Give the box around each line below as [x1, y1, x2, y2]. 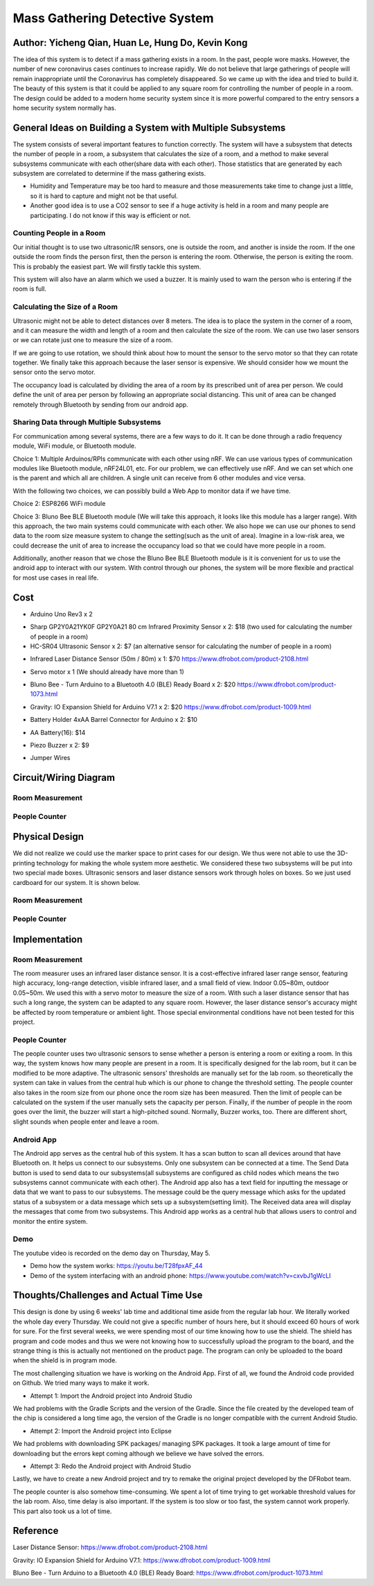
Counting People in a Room [12, 228, 106, 238]
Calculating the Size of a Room [12, 302, 118, 312]
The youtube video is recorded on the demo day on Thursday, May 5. [12, 1249, 211, 1257]
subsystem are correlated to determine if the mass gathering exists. [12, 169, 206, 178]
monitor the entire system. [12, 1217, 88, 1225]
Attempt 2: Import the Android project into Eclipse [30, 1426, 172, 1435]
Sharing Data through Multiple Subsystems [12, 417, 161, 427]
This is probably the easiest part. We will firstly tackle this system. [12, 262, 202, 271]
